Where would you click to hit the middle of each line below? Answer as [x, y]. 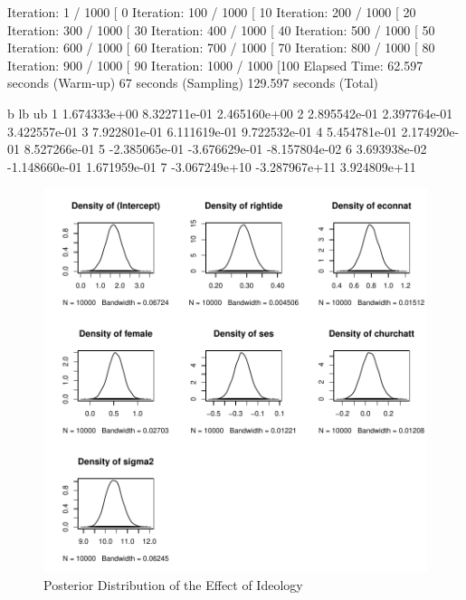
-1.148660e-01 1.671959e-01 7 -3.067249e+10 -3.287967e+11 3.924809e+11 [212, 166]
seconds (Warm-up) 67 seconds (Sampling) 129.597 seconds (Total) [193, 83]
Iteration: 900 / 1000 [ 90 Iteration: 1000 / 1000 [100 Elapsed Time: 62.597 [215, 65]
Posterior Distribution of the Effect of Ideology [173, 584]
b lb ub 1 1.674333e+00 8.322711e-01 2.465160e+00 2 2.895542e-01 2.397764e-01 [230, 113]
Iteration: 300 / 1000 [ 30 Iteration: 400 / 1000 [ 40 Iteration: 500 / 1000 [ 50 [221, 29]
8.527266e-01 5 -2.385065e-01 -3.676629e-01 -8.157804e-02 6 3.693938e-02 [225, 149]
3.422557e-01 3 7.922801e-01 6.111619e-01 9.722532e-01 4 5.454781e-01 [202, 131]
